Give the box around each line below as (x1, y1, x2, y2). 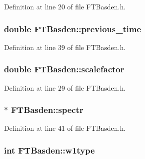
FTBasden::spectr (11, 104, 83, 116)
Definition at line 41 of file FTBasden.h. (4, 123, 126, 133)
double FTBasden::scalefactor (4, 63, 125, 75)
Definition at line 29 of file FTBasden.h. (4, 82, 126, 93)
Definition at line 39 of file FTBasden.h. (4, 42, 126, 52)
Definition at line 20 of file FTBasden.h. (4, 1, 126, 11)
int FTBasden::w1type (4, 144, 95, 156)
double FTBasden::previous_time (4, 22, 142, 35)
